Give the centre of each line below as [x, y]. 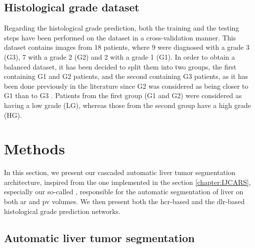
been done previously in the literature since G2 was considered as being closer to [126, 86]
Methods [35, 149]
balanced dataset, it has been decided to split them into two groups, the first [120, 66]
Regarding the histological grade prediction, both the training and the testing [122, 28]
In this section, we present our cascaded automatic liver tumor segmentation [120, 172]
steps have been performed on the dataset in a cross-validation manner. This [120, 37]
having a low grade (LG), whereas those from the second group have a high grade [127, 105]
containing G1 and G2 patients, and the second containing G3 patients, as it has [126, 76]
